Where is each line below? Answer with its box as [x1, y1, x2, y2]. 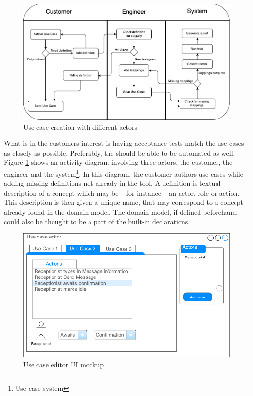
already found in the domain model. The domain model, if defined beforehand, [4, 207, 238, 217]
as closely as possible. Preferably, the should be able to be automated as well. [4, 147, 235, 158]
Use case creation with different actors [23, 121, 138, 132]
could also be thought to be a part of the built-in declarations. [4, 216, 190, 226]
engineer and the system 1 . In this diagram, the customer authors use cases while [4, 167, 243, 178]
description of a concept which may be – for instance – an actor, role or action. [4, 187, 240, 198]
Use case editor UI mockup [23, 359, 104, 369]
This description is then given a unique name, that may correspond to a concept [4, 197, 243, 207]
